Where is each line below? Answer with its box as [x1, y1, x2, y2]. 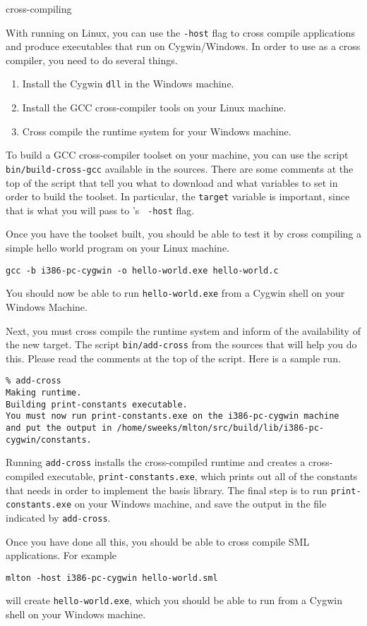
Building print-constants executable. [6, 399, 188, 410]
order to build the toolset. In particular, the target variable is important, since [6, 189, 350, 204]
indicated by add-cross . [6, 510, 111, 524]
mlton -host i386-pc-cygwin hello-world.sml [6, 572, 218, 583]
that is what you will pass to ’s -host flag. [6, 202, 195, 217]
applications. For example [6, 548, 117, 563]
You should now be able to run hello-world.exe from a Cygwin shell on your [6, 286, 345, 300]
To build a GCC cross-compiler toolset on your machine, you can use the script [6, 147, 349, 162]
